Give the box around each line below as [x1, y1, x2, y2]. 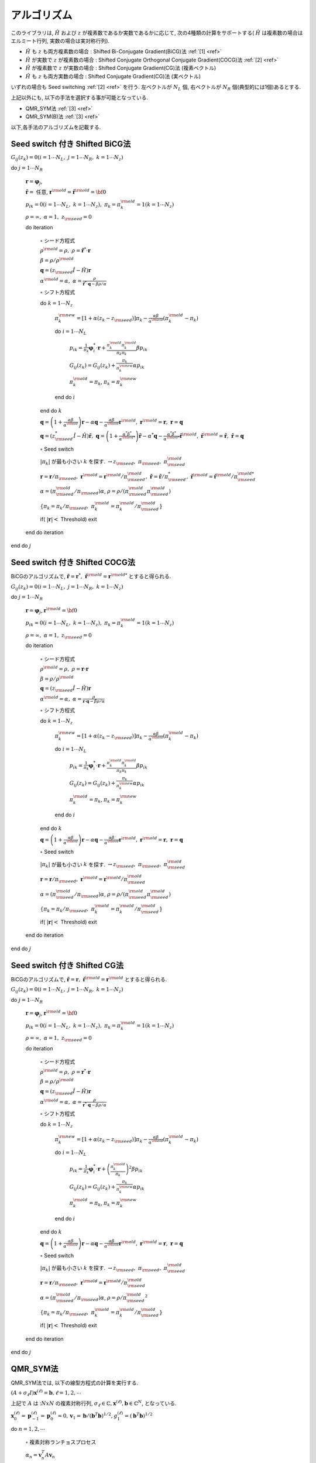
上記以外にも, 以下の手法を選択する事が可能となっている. [11, 94, 149, 101]
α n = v [25, 1451, 42, 1459]
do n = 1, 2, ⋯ [11, 1426, 46, 1433]
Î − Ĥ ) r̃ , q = [73, 432, 105, 439]
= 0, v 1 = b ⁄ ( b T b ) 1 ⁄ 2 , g [57, 1412, 118, 1421]
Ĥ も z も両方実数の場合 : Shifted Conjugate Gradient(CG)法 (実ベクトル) [25, 73, 201, 80]
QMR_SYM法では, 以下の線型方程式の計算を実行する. [11, 1379, 139, 1386]
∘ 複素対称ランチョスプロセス [25, 1438, 97, 1445]
